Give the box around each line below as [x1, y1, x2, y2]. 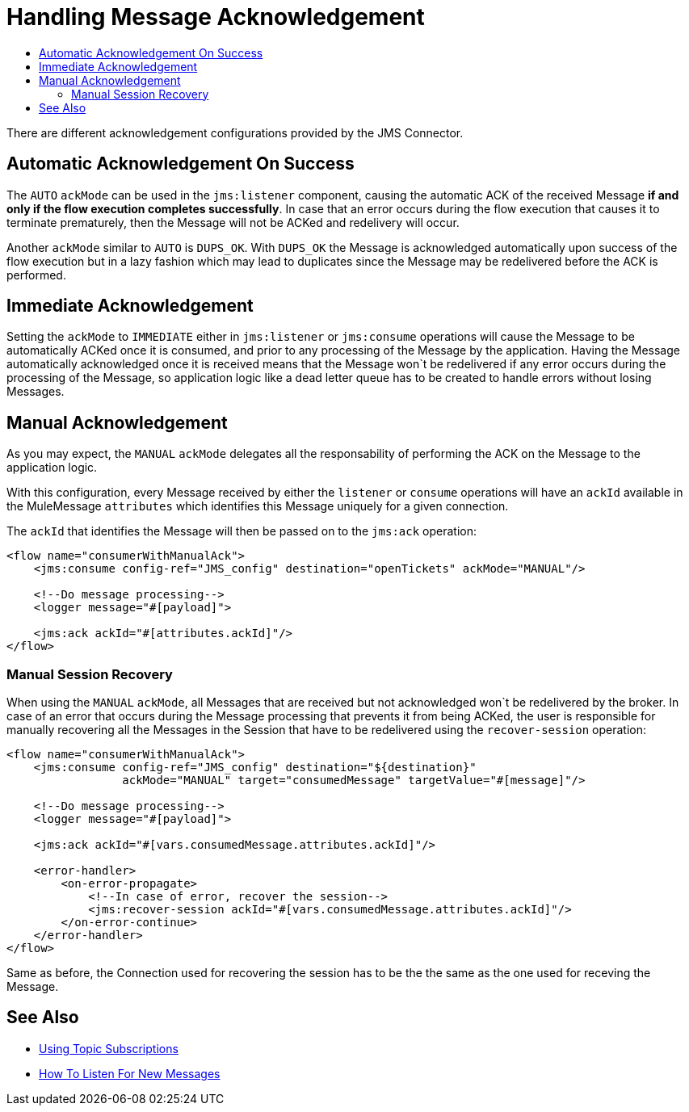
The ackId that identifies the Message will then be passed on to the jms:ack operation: [6, 524, 477, 539]
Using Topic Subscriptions [39, 1041, 179, 1055]
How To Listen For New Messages [39, 1066, 221, 1081]
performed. [6, 267, 66, 282]
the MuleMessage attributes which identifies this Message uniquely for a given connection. [6, 499, 509, 514]
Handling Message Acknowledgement [6, 3, 425, 31]
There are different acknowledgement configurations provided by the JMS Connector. [6, 125, 464, 140]
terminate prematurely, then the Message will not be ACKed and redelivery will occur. [6, 215, 460, 229]
